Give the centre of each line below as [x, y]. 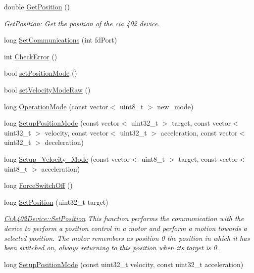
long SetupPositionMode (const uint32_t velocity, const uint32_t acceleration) [124, 264]
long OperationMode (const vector [56, 106]
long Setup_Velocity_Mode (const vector [67, 159]
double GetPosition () [37, 6]
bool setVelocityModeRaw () [47, 89]
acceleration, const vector [199, 132]
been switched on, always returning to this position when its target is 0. [112, 248]
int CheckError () [31, 56]
